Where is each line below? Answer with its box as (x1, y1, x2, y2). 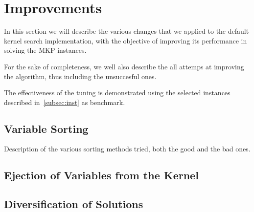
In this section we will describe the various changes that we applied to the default (4, 26, 249, 36)
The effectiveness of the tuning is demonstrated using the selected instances (4, 87, 231, 98)
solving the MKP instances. (4, 45, 87, 55)
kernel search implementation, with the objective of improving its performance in (4, 35, 247, 45)
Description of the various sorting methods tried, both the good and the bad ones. (4, 144, 251, 154)
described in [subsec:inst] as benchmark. (4, 97, 125, 107)
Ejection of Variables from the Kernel (4, 168, 199, 183)
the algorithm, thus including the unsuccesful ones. (4, 71, 157, 81)
